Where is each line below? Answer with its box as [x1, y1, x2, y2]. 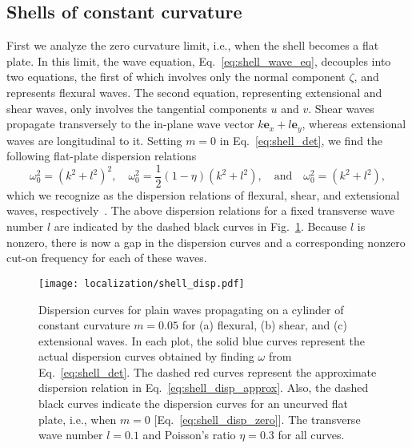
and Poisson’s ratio [142, 426, 236, 443]
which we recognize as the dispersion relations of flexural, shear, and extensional [6, 186, 400, 203]
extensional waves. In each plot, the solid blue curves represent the [38, 332, 366, 349]
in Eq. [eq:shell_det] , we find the [219, 131, 383, 148]
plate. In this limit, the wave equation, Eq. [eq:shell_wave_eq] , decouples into [6, 52, 391, 69]
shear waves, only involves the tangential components [6, 99, 267, 116]
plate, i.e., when [38, 410, 117, 427]
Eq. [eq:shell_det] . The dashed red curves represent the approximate [38, 363, 377, 380]
